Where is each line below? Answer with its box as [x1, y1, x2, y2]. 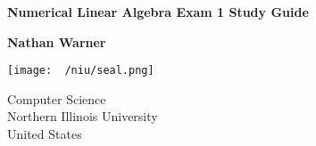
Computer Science [7, 89, 106, 108]
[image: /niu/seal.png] [7, 64, 154, 77]
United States [7, 125, 82, 143]
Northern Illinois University [7, 107, 158, 126]
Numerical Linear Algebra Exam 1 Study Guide [7, 3, 309, 20]
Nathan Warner [7, 32, 106, 51]
